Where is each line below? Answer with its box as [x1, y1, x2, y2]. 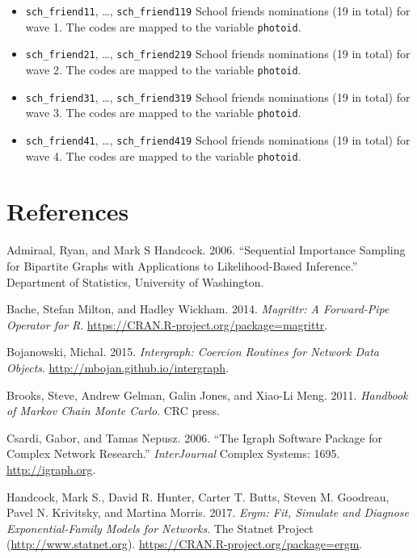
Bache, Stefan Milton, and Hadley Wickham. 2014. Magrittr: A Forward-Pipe [6, 300, 390, 317]
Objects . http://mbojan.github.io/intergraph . [6, 359, 229, 375]
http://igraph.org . [6, 460, 96, 477]
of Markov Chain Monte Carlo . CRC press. [6, 402, 220, 419]
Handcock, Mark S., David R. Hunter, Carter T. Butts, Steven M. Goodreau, [6, 488, 390, 505]
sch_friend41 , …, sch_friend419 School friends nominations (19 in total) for [25, 131, 411, 148]
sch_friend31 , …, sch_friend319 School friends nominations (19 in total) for [25, 88, 411, 105]
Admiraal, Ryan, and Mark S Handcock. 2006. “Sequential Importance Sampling [6, 241, 406, 258]
